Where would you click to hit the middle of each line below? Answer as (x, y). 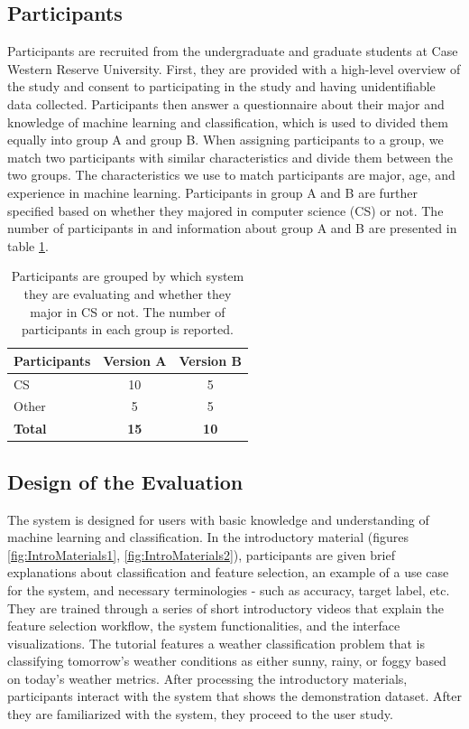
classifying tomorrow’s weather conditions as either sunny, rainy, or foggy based (227, 661)
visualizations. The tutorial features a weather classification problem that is (216, 643)
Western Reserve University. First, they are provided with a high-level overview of (234, 68)
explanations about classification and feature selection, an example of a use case (228, 572)
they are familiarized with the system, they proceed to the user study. (200, 714)
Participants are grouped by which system (128, 276)
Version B (210, 360)
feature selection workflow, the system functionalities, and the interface (204, 626)
